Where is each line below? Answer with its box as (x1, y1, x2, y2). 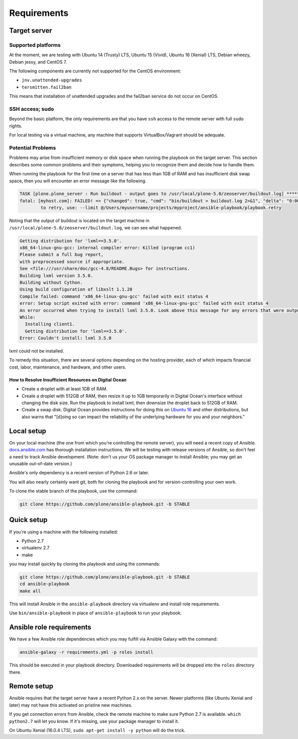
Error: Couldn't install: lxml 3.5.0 (19, 335, 112, 341)
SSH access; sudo (9, 106, 54, 113)
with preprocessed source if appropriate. (19, 259, 125, 264)
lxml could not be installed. (9, 348, 65, 354)
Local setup (9, 427, 47, 435)
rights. (9, 123, 22, 129)
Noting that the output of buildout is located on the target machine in (9, 218, 150, 223)
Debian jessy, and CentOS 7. (9, 59, 67, 65)
